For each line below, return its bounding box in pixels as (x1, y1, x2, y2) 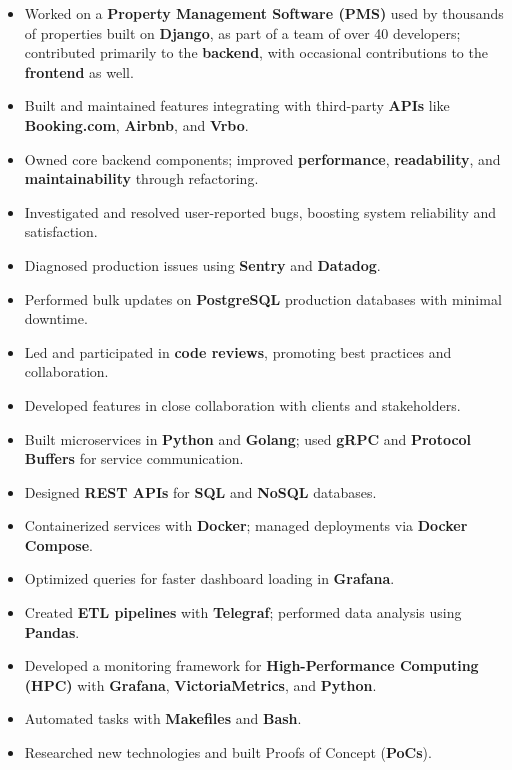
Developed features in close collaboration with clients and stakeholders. (24, 394, 461, 415)
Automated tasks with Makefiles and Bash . (24, 708, 302, 729)
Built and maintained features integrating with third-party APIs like (24, 95, 450, 116)
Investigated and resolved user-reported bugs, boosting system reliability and (24, 201, 497, 222)
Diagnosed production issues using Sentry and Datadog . (24, 254, 381, 275)
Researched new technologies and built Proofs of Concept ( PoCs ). (24, 742, 432, 763)
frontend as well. (24, 61, 134, 82)
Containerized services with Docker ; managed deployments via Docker (24, 515, 468, 536)
